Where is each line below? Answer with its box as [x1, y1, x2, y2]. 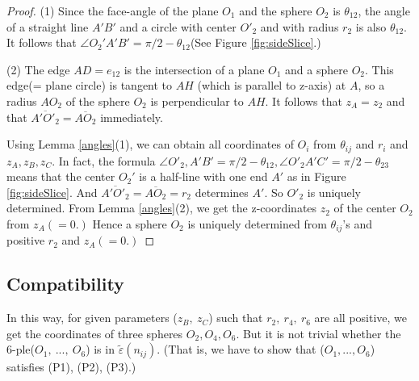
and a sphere [285, 61, 348, 77]
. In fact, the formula [52, 152, 156, 169]
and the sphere [239, 2, 312, 19]
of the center [333, 199, 396, 216]
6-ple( [6, 341, 35, 358]
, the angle [358, 2, 410, 19]
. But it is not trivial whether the [236, 324, 401, 341]
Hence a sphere [92, 215, 167, 232]
